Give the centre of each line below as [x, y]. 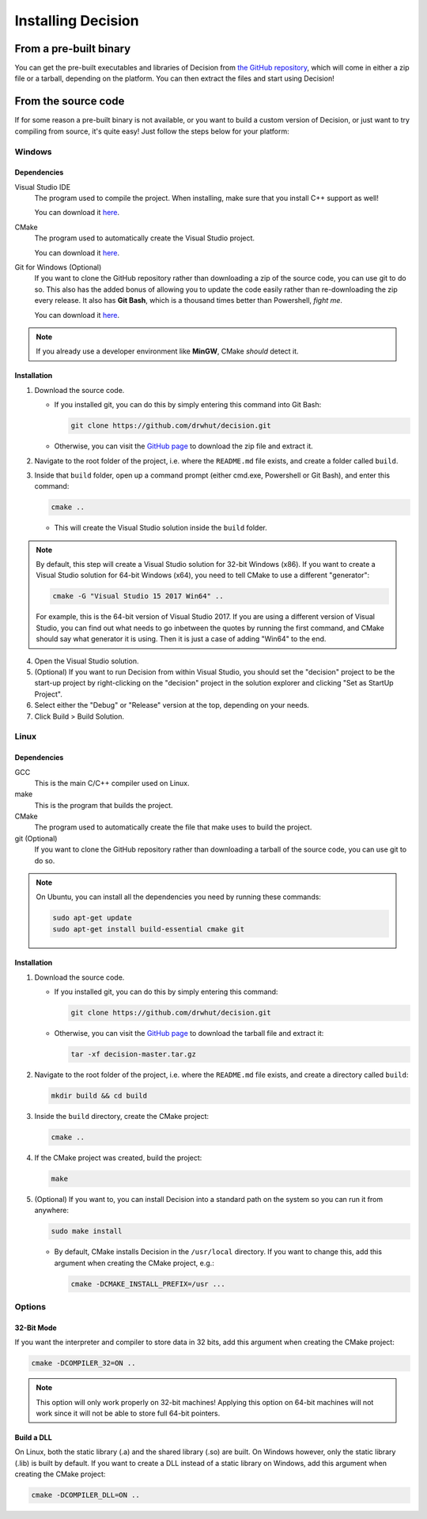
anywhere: [51, 1211]
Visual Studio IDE [43, 187]
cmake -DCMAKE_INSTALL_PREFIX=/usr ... [148, 1284]
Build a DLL [34, 1438]
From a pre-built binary [73, 49]
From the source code [70, 102]
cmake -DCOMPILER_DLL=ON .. [85, 1495]
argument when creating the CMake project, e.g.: [134, 1263]
